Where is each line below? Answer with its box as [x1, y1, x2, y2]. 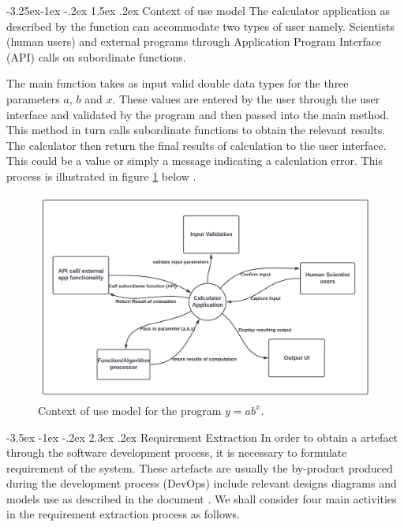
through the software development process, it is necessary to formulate [6, 444, 347, 461]
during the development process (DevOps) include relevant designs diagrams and [6, 475, 397, 491]
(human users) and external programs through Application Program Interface [6, 33, 382, 50]
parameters [6, 90, 60, 107]
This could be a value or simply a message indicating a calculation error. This [6, 152, 383, 169]
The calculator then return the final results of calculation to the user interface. [6, 136, 387, 153]
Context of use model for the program [38, 402, 222, 418]
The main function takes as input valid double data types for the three [6, 75, 349, 92]
